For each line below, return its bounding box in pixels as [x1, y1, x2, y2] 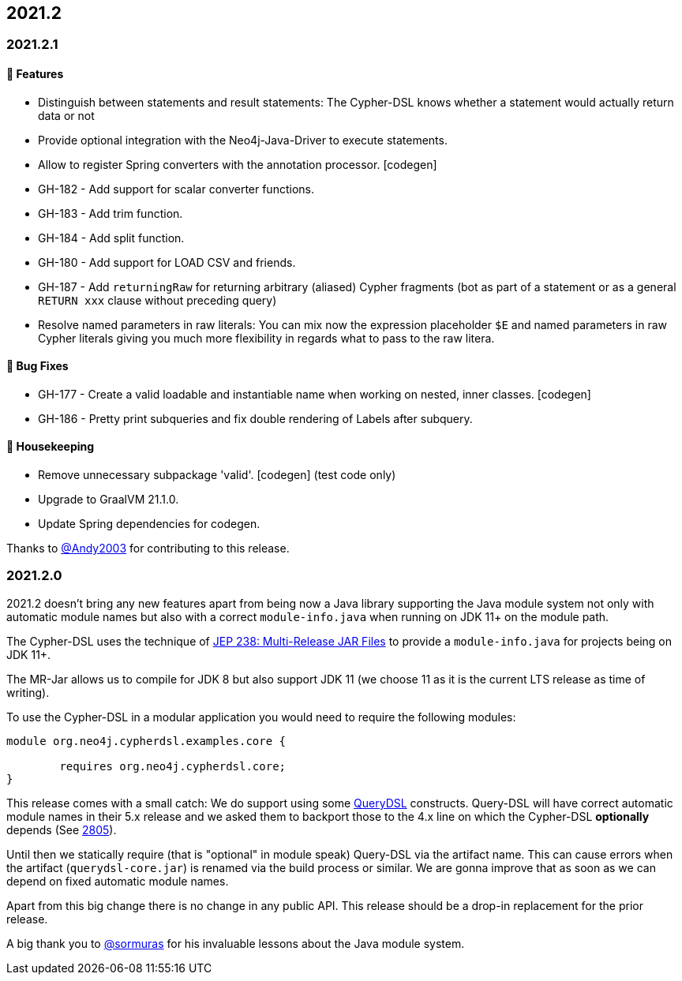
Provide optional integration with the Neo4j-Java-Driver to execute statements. [38, 133, 448, 147]
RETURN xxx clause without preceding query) [38, 293, 277, 307]
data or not [38, 108, 95, 122]
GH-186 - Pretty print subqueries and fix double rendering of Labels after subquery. [38, 411, 473, 425]
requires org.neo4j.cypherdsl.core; [59, 759, 287, 773]
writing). [6, 685, 50, 699]
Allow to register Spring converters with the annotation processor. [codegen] [38, 157, 437, 171]
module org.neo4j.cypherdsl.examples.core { [6, 734, 287, 747]
